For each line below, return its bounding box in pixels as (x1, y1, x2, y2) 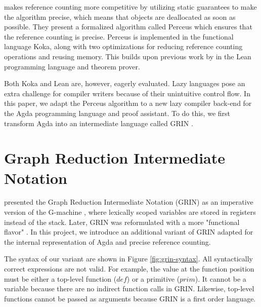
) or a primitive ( (126, 273, 180, 284)
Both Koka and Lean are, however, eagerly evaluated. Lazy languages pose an (4, 78, 245, 89)
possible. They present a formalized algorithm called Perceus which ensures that (4, 21, 252, 32)
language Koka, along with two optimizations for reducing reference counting (4, 41, 243, 52)
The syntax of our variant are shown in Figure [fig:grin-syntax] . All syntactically (4, 253, 253, 264)
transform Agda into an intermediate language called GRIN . (4, 118, 193, 128)
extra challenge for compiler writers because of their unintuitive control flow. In (4, 88, 250, 98)
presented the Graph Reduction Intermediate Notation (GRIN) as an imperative (4, 197, 253, 207)
